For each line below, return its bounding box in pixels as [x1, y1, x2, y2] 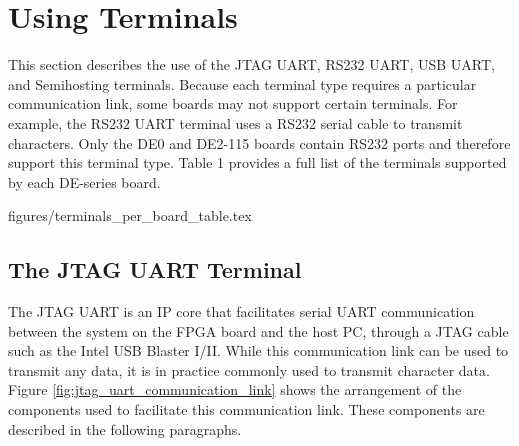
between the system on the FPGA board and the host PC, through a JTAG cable [8, 320, 509, 341]
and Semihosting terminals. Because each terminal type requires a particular [8, 73, 477, 94]
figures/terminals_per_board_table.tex [8, 205, 252, 226]
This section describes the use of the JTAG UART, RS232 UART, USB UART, [8, 54, 495, 75]
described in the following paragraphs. [8, 418, 242, 439]
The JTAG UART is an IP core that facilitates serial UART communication [8, 301, 475, 322]
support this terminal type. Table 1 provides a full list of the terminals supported [8, 152, 507, 173]
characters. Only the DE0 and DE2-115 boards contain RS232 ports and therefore [8, 132, 511, 153]
